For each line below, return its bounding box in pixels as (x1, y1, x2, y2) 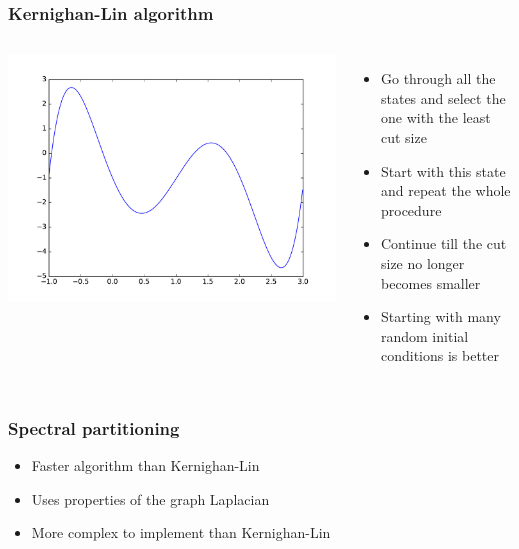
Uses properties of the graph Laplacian (31, 488, 270, 509)
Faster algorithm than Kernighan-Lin (31, 455, 260, 476)
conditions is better (380, 345, 500, 366)
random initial (380, 325, 469, 346)
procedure (380, 199, 442, 220)
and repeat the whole (380, 180, 511, 201)
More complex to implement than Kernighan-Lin (31, 522, 331, 543)
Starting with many (380, 306, 501, 327)
